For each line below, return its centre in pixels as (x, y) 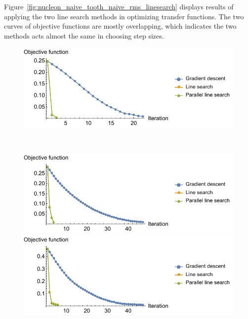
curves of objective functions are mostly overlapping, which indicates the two (120, 26)
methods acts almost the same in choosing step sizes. (84, 35)
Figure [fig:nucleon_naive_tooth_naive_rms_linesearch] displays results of (119, 6)
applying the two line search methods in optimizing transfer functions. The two (124, 16)
